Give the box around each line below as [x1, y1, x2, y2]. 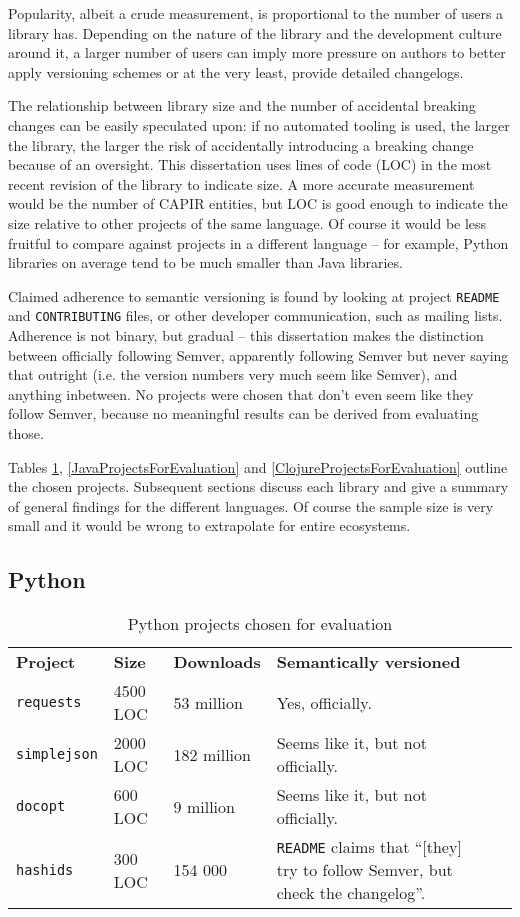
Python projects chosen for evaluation [127, 612, 393, 636]
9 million [173, 794, 235, 818]
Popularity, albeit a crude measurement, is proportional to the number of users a [8, 3, 504, 23]
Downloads [173, 650, 261, 674]
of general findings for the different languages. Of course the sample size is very [8, 495, 494, 516]
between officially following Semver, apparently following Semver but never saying [8, 344, 509, 365]
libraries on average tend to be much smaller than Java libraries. [8, 252, 403, 273]
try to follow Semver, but [276, 858, 453, 882]
